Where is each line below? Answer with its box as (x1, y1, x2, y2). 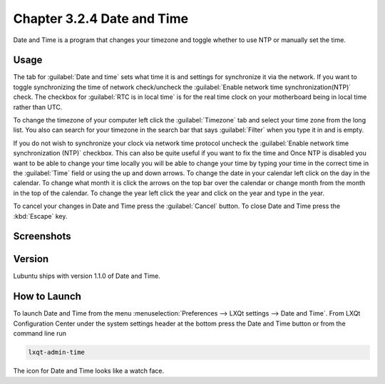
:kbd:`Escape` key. (13, 212, 68, 220)
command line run (13, 329, 67, 338)
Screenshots (13, 230, 71, 242)
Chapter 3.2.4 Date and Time (13, 11, 189, 26)
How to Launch (13, 291, 82, 303)
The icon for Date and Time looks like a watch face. (13, 367, 164, 375)
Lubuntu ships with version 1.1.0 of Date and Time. (13, 271, 160, 281)
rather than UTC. (13, 103, 63, 111)
